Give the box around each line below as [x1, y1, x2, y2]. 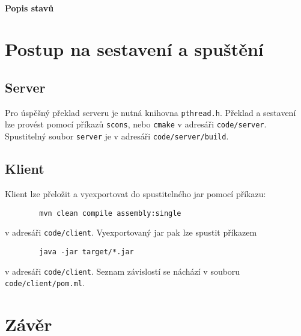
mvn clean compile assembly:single [39, 209, 181, 218]
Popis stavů [5, 1, 54, 14]
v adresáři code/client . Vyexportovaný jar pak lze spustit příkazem [5, 226, 257, 239]
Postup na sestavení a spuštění [5, 37, 264, 61]
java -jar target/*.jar [39, 247, 134, 256]
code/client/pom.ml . [5, 276, 85, 289]
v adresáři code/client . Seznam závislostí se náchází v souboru [5, 264, 240, 277]
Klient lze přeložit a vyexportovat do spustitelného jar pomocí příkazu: [5, 187, 266, 200]
